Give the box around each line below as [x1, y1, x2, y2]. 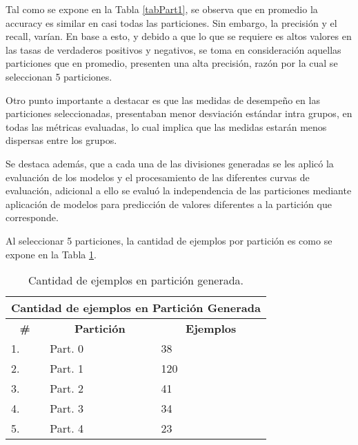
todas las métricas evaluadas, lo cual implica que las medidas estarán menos [6, 119, 327, 134]
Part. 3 [50, 400, 84, 417]
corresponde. [6, 210, 59, 225]
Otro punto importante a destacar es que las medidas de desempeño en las [6, 92, 320, 107]
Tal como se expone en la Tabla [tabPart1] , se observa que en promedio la [6, 2, 318, 16]
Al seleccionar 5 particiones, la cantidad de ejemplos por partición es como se [6, 233, 332, 247]
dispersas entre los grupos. [6, 133, 117, 147]
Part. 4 [50, 420, 84, 437]
